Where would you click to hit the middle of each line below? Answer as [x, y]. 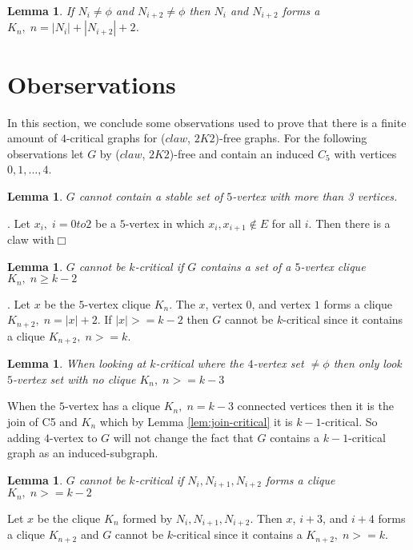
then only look [367, 363]
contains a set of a [246, 266]
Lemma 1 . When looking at [77, 363]
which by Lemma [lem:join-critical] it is [196, 421]
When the [32, 406]
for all [287, 223]
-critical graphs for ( [116, 138]
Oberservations [92, 84]
